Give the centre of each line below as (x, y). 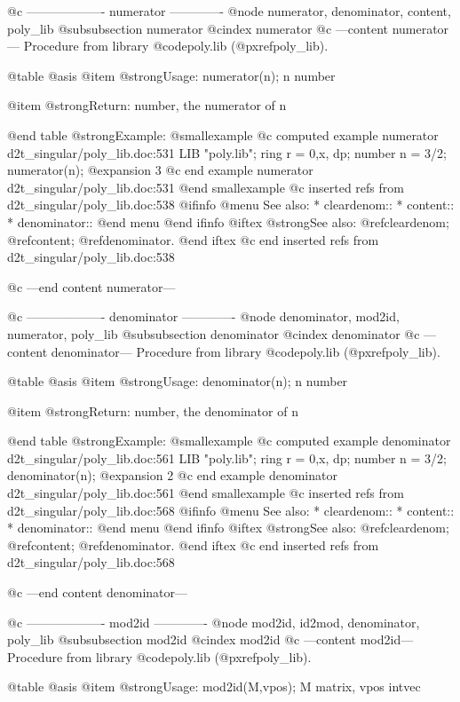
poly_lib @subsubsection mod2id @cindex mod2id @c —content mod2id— (210, 639)
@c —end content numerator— (91, 286)
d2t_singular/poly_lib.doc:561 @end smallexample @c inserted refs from (206, 493)
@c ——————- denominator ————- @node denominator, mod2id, (203, 316)
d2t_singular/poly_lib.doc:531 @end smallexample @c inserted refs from (206, 187)
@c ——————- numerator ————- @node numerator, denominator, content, (229, 11)
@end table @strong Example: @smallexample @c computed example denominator (229, 441)
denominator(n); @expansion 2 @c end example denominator (172, 475)
